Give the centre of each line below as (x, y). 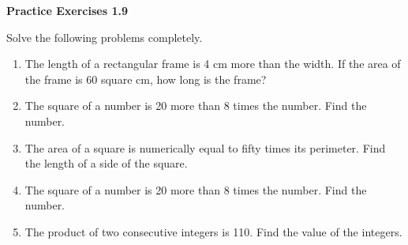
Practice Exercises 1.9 (67, 10)
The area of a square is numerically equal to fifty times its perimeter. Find (205, 147)
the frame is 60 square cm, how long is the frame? (146, 79)
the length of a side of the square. (106, 163)
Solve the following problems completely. (105, 37)
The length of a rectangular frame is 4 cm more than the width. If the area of (213, 64)
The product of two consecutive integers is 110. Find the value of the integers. (213, 231)
